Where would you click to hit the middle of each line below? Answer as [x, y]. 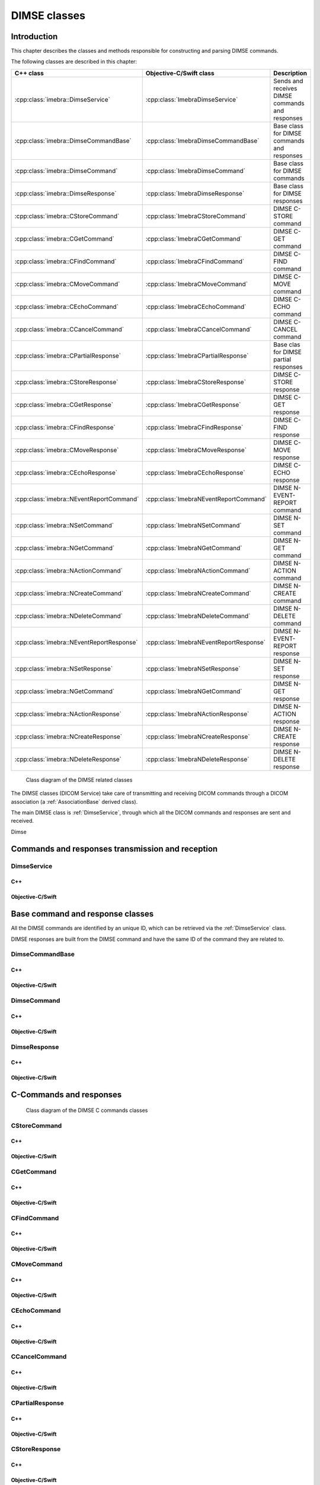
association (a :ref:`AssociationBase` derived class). [74, 801]
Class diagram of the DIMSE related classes [79, 780]
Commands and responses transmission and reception [114, 849]
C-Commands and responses [66, 1095]
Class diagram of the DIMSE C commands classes [87, 1110]
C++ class [29, 73]
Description [290, 73]
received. [23, 821]
